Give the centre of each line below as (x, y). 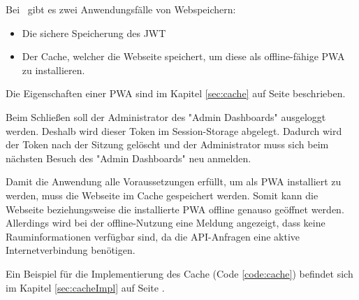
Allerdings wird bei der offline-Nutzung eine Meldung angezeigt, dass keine (166, 223)
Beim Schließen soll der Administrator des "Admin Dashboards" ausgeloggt (166, 116)
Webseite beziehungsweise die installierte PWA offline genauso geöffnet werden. (175, 209)
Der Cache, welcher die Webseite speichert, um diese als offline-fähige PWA (183, 56)
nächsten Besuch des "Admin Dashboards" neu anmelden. (129, 158)
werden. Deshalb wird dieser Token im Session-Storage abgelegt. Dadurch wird (174, 130)
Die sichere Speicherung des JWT (94, 33)
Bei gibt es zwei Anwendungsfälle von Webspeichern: (121, 9)
